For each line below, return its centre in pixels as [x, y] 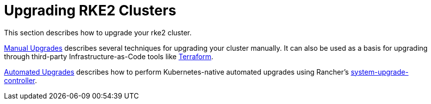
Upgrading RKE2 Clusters [90, 10]
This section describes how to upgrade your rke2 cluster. [98, 32]
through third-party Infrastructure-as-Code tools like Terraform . [109, 56]
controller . [21, 80]
